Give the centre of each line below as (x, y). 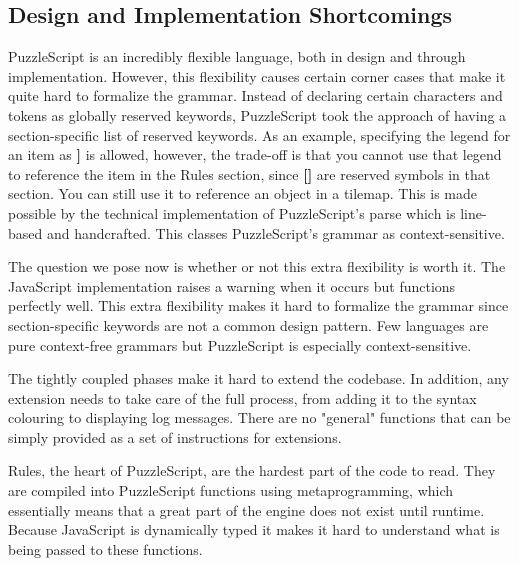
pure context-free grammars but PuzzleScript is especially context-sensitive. (240, 344)
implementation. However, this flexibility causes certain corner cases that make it (257, 75)
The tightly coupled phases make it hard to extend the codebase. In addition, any (258, 378)
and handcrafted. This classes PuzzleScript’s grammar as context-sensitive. (275, 232)
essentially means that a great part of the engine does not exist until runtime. (246, 509)
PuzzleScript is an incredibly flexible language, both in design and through (237, 56)
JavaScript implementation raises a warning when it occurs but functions (232, 285)
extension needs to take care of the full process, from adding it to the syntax (242, 397)
